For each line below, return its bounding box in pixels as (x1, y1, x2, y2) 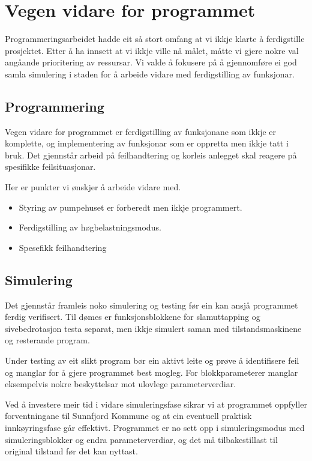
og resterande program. (5, 334, 90, 346)
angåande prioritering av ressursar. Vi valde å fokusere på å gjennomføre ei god (5, 56, 297, 68)
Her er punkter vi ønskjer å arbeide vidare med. (5, 181, 181, 193)
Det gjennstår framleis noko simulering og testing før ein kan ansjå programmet (5, 298, 298, 311)
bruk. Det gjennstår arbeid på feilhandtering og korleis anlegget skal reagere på (5, 148, 297, 161)
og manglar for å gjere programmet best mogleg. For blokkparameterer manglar (5, 366, 298, 378)
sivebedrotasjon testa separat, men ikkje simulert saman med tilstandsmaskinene (5, 322, 302, 334)
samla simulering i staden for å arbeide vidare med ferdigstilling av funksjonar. (5, 67, 295, 80)
